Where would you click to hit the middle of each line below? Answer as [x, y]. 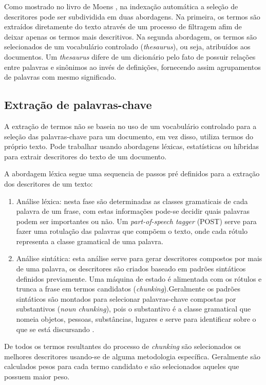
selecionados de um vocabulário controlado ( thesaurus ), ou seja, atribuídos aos [127, 47]
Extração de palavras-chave [78, 105]
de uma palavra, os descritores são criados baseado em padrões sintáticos [131, 269]
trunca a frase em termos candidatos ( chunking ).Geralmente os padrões [128, 289]
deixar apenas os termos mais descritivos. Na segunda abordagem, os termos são [130, 36]
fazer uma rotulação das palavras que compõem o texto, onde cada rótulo [132, 231]
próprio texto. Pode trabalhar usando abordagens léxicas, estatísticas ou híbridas [132, 146]
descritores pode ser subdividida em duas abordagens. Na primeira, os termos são [132, 16]
